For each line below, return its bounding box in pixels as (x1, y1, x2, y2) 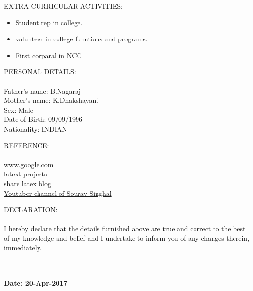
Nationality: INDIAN (4, 123, 67, 134)
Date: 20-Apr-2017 (4, 278, 68, 288)
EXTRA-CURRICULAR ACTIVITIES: (4, 1, 123, 11)
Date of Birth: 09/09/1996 (4, 114, 83, 124)
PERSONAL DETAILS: (4, 66, 76, 77)
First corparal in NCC (15, 50, 82, 60)
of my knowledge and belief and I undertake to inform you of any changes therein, (4, 233, 250, 243)
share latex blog (4, 178, 51, 188)
